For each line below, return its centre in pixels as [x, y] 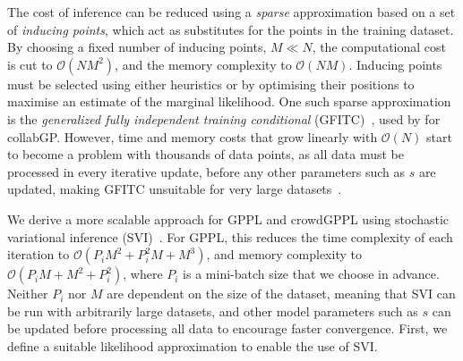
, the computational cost [379, 47]
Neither [28, 294]
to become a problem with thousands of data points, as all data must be [206, 154]
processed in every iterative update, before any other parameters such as [206, 171]
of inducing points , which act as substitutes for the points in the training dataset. [231, 29]
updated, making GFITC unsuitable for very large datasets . [175, 189]
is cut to [30, 64]
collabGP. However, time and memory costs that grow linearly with [193, 136]
